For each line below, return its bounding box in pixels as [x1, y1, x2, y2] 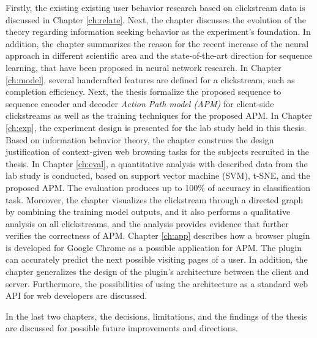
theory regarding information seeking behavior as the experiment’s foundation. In [6, 25, 311, 38]
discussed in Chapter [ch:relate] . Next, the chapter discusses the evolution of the [6, 13, 307, 26]
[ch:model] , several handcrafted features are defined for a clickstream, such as [6, 73, 295, 86]
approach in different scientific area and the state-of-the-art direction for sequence [6, 49, 312, 62]
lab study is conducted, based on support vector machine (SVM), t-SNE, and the [6, 169, 310, 182]
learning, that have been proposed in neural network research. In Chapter [6, 61, 282, 73]
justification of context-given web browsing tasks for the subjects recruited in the [6, 145, 310, 158]
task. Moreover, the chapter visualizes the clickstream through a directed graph [6, 193, 304, 206]
